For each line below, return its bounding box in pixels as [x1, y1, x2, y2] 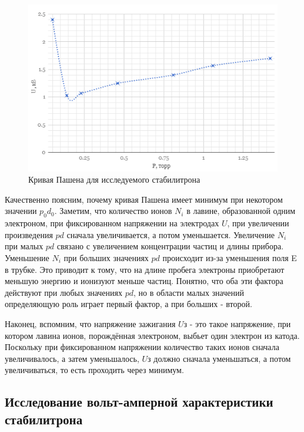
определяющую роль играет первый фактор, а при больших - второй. [5, 298, 252, 310]
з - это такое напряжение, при [183, 317, 291, 329]
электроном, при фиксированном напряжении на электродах [5, 217, 219, 229]
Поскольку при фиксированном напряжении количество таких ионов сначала [5, 341, 279, 353]
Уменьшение [5, 252, 49, 264]
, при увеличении [227, 217, 289, 229]
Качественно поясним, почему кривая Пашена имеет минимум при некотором [5, 193, 283, 205]
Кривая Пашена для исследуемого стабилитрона [28, 173, 201, 186]
